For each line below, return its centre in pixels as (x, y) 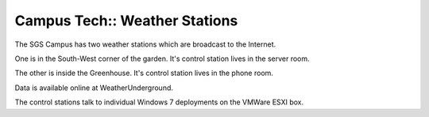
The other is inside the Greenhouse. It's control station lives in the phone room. (144, 73)
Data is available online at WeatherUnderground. (94, 88)
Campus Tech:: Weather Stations (126, 21)
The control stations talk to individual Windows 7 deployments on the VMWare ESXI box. (159, 102)
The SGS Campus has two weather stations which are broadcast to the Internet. (145, 44)
